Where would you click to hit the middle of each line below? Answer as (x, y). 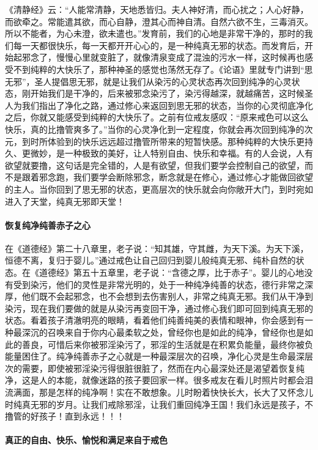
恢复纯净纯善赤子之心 (48, 225)
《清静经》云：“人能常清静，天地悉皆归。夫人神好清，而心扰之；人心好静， (157, 9)
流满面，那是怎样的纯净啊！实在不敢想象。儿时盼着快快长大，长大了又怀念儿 (159, 392)
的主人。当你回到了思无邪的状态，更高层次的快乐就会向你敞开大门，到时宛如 (159, 189)
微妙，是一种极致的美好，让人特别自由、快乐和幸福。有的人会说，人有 (172, 153)
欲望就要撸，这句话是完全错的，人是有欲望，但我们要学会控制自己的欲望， (155, 165)
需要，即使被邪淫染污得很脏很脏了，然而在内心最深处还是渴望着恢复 (159, 368)
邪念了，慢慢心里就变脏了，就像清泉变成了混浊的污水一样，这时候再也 (163, 57)
